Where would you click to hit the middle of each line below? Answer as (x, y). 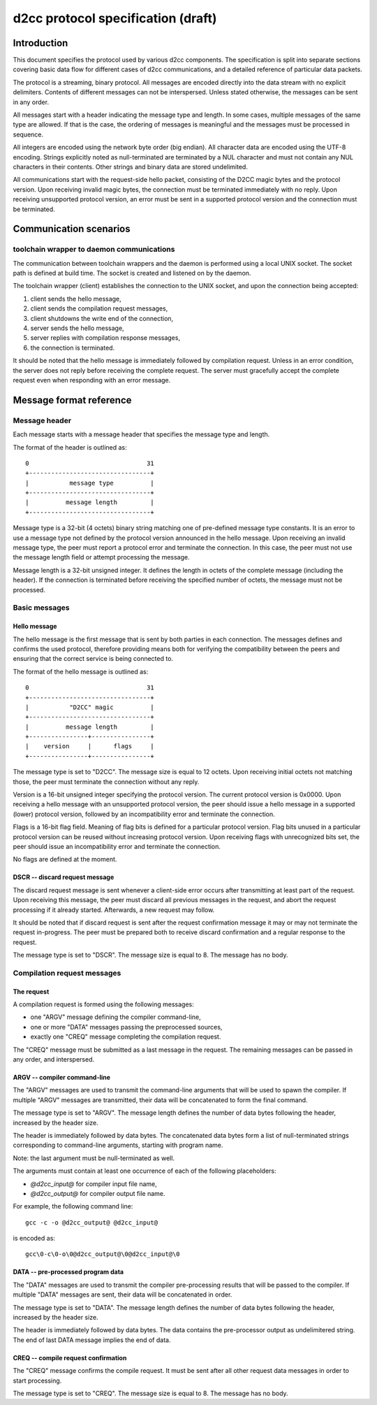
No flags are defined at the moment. (65, 860)
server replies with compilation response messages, (105, 338)
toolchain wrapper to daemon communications (94, 250)
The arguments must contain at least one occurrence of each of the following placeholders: (145, 1171)
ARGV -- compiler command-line (62, 1078)
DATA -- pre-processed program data (68, 1272)
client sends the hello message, (76, 299)
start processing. (37, 1381)
